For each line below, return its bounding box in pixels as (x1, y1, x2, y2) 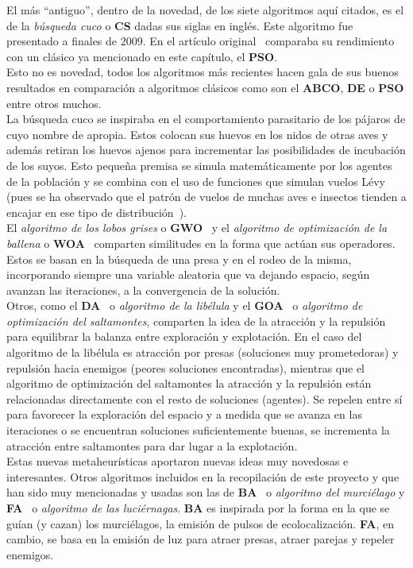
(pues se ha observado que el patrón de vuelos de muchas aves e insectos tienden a (6, 188, 407, 205)
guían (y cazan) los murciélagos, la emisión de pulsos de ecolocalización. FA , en (6, 515, 394, 531)
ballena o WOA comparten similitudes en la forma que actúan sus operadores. (6, 234, 396, 251)
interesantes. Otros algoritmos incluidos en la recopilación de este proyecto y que (6, 468, 399, 485)
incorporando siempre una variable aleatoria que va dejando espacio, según (6, 266, 370, 283)
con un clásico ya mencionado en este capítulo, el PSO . (6, 48, 277, 64)
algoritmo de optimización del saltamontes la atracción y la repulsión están (6, 375, 372, 392)
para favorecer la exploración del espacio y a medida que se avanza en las (6, 406, 362, 423)
